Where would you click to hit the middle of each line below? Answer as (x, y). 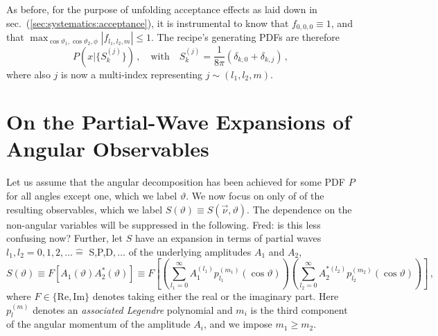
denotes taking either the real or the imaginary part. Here (216, 295)
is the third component (299, 309)
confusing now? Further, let (64, 238)
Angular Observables (108, 149)
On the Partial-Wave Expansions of (179, 122)
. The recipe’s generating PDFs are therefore (245, 37)
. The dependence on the (299, 209)
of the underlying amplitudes (190, 251)
